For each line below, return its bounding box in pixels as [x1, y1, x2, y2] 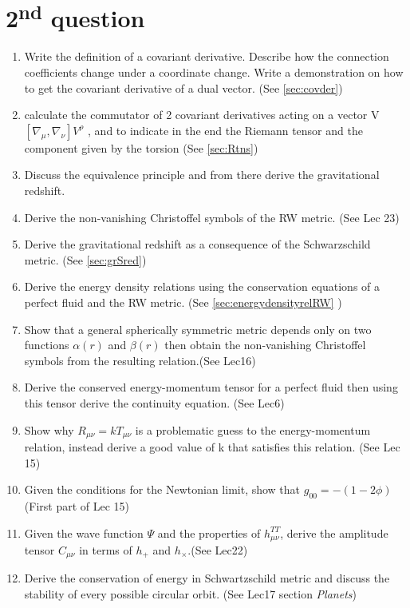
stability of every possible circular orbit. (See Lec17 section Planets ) [24, 586, 357, 602]
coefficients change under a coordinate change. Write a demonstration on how [24, 64, 404, 81]
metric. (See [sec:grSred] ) [24, 251, 147, 268]
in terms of [79, 542, 132, 558]
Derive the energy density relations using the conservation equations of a [24, 278, 380, 295]
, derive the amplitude [280, 524, 388, 541]
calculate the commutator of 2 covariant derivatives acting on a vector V [24, 106, 380, 123]
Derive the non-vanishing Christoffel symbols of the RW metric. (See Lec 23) [24, 209, 400, 225]
